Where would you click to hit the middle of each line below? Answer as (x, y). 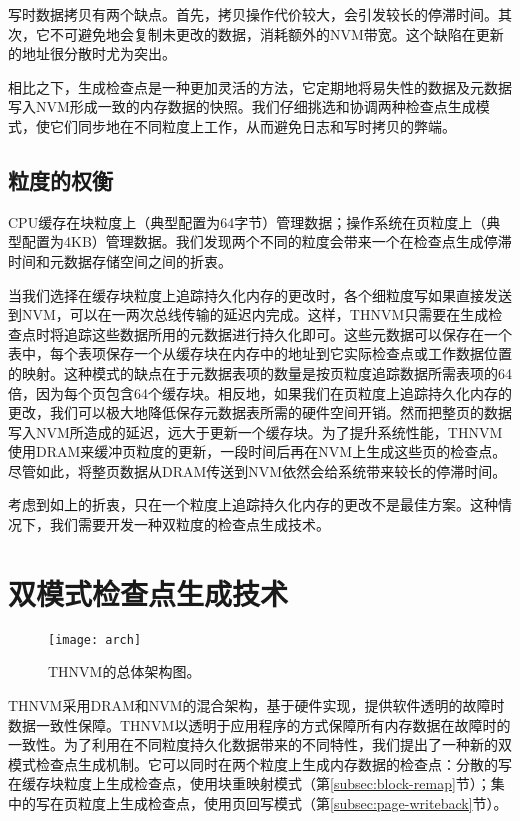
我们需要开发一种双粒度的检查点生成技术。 (189, 524)
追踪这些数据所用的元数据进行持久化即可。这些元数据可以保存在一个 (287, 333)
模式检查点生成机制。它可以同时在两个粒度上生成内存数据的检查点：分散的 (253, 763)
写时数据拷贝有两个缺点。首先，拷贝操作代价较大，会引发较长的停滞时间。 (253, 14)
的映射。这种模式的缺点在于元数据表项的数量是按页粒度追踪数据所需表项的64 (260, 372)
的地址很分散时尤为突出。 (92, 53)
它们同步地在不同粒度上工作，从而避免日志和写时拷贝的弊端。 (252, 125)
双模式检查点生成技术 (148, 592)
